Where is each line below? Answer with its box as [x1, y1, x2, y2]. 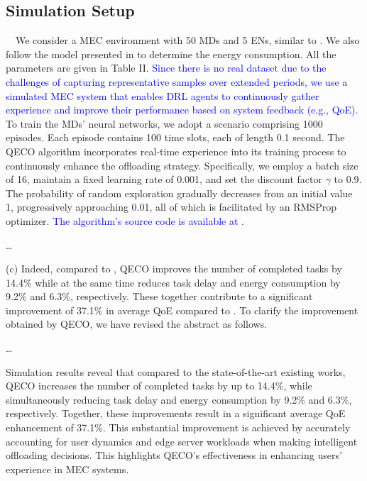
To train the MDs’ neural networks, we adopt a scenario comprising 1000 [6, 116, 323, 131]
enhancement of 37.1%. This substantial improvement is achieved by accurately [6, 420, 351, 435]
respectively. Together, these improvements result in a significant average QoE [6, 406, 346, 421]
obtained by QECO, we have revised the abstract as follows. [6, 316, 268, 331]
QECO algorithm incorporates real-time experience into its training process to [6, 143, 346, 158]
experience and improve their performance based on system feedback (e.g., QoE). [6, 102, 358, 117]
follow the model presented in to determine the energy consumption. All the [6, 46, 336, 61]
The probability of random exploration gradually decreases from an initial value [6, 185, 353, 200]
